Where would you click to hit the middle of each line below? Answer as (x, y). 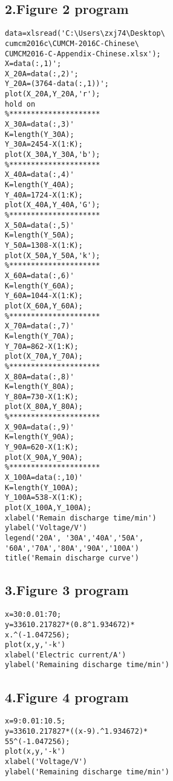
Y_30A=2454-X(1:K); (44, 145)
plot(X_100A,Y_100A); (48, 508)
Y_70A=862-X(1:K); (42, 346)
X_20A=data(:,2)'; (42, 74)
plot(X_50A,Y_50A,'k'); (53, 255)
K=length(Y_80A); (40, 387)
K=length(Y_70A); (40, 336)
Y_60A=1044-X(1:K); (44, 296)
